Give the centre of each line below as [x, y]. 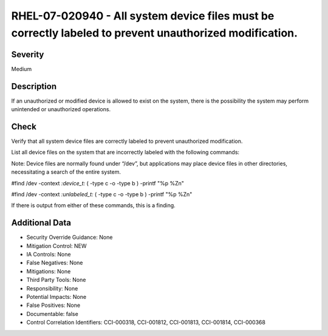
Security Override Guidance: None [70, 238]
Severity [28, 54]
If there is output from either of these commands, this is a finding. [93, 205]
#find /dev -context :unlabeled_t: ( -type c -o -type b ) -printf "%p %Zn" [102, 194]
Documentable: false [52, 314]
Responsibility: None [52, 288]
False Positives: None [53, 305]
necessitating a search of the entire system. [66, 172]
